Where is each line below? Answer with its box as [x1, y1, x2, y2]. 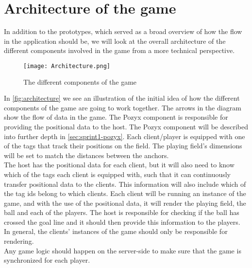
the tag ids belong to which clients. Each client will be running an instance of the [4, 188, 246, 198]
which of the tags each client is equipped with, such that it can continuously [4, 169, 231, 179]
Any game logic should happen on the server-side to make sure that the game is [4, 245, 241, 255]
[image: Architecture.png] [23, 62, 110, 70]
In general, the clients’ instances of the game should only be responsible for [4, 226, 228, 236]
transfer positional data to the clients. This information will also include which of [4, 179, 246, 189]
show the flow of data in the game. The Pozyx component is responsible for [4, 112, 228, 122]
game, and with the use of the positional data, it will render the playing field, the [4, 197, 246, 208]
